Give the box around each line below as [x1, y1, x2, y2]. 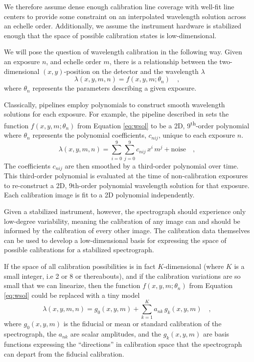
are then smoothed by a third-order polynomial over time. [65, 160, 239, 170]
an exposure [4, 56, 40, 66]
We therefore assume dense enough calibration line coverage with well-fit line [4, 1, 234, 11]
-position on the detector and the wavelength [64, 66, 199, 76]
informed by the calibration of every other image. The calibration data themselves [4, 225, 250, 236]
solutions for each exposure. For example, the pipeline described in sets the [4, 109, 229, 119]
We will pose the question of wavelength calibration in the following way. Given [4, 47, 242, 57]
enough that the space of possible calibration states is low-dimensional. [4, 30, 217, 40]
